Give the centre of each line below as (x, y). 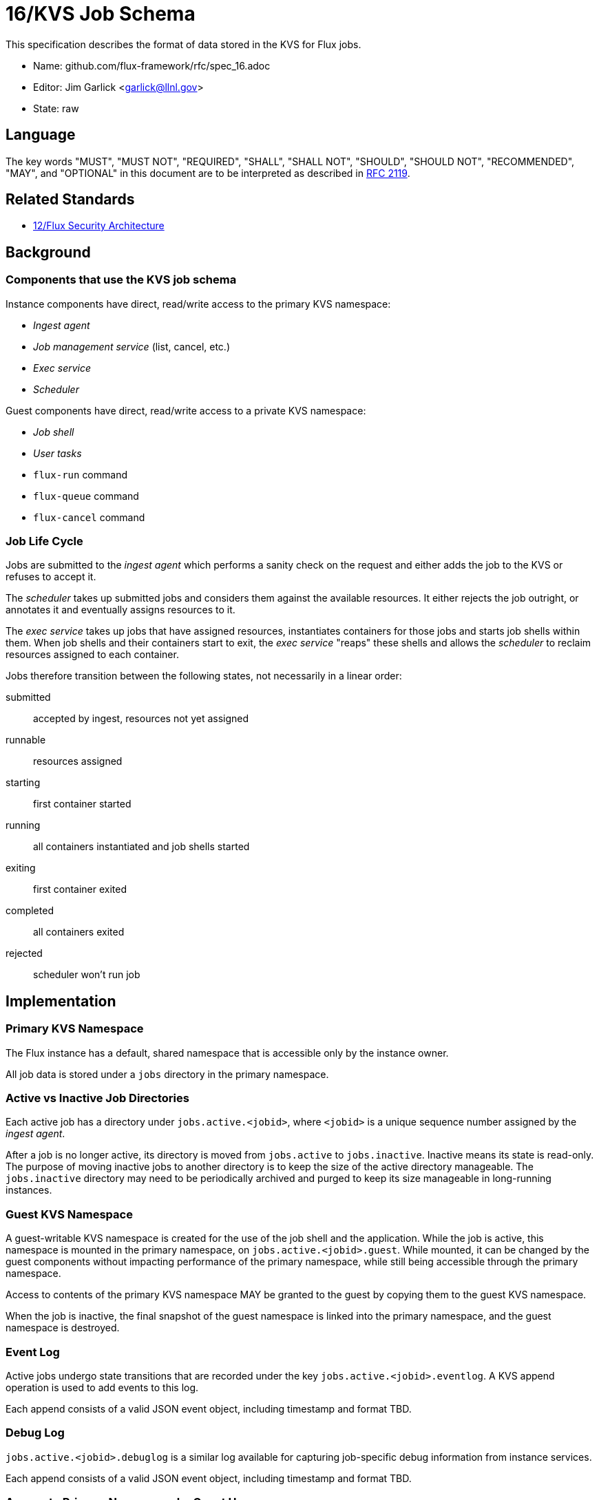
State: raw (56, 108)
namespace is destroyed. (63, 1328)
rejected (24, 953)
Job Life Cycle (44, 541)
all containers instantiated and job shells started (141, 847)
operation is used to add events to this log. (102, 1387)
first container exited (80, 889)
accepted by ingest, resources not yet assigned (141, 719)
